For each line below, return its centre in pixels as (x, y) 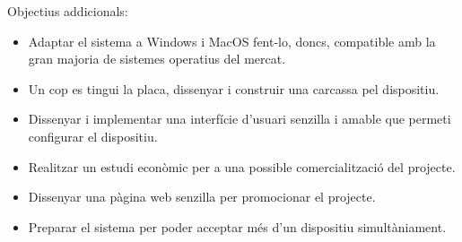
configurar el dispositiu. (93, 136)
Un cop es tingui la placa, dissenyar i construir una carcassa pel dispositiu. (234, 88)
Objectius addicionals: (68, 11)
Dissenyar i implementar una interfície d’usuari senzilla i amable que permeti (240, 119)
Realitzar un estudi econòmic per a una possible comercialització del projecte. (242, 166)
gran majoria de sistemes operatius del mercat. (157, 59)
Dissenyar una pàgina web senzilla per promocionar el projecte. (202, 197)
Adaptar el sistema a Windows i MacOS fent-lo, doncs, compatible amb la (232, 41)
